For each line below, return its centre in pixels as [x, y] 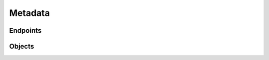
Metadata [29, 13]
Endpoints [25, 30]
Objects [22, 46]
